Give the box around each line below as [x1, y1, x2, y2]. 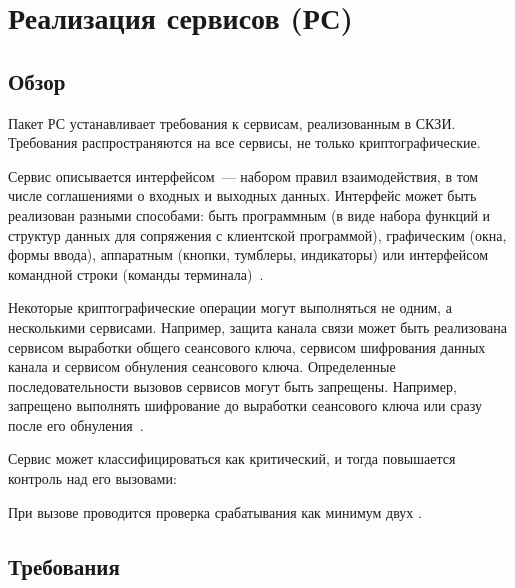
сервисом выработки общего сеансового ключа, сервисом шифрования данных [8, 336, 486, 357]
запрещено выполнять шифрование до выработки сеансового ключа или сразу [8, 395, 482, 416]
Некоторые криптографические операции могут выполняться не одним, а [8, 297, 452, 318]
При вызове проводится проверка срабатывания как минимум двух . [8, 501, 422, 522]
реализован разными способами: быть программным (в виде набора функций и [8, 204, 491, 225]
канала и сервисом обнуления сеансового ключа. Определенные [8, 356, 396, 377]
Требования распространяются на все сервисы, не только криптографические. [8, 132, 481, 153]
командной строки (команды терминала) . [8, 263, 264, 284]
